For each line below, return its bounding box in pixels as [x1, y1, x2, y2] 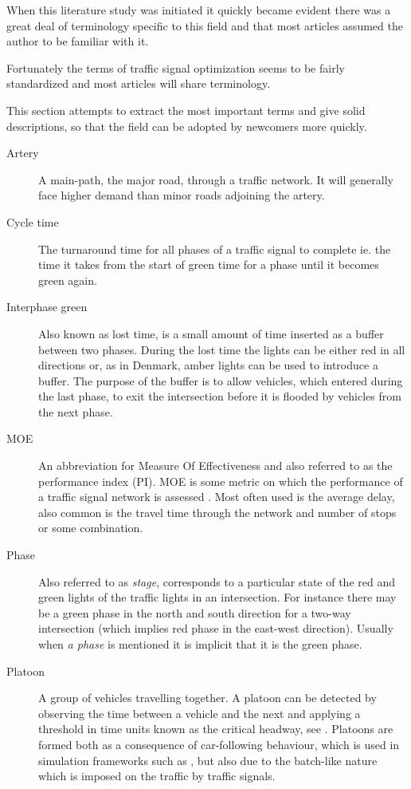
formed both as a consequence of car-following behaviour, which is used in [38, 736, 400, 752]
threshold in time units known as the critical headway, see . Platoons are [38, 720, 393, 737]
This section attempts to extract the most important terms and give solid [6, 101, 366, 118]
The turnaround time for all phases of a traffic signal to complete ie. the [38, 240, 391, 257]
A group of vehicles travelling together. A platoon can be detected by [38, 689, 377, 706]
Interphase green [6, 298, 88, 315]
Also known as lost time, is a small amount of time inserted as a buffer [38, 325, 384, 341]
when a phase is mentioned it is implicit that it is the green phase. [38, 636, 362, 652]
